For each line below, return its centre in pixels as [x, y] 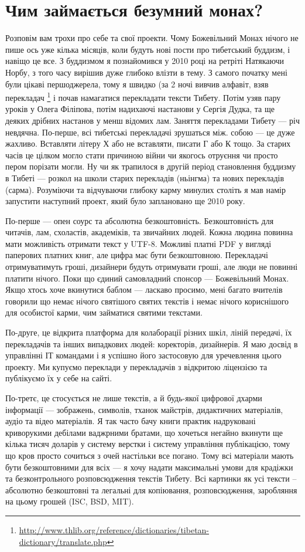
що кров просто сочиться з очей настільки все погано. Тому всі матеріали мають [150, 455]
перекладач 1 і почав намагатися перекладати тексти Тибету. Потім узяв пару [143, 96]
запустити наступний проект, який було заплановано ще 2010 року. [125, 201]
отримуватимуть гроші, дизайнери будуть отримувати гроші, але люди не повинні [152, 267]
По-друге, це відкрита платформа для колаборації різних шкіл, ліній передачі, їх [149, 332]
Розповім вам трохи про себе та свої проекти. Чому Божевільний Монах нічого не [152, 38]
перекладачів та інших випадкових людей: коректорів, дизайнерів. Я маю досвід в [152, 343]
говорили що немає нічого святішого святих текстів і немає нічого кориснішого [147, 301]
